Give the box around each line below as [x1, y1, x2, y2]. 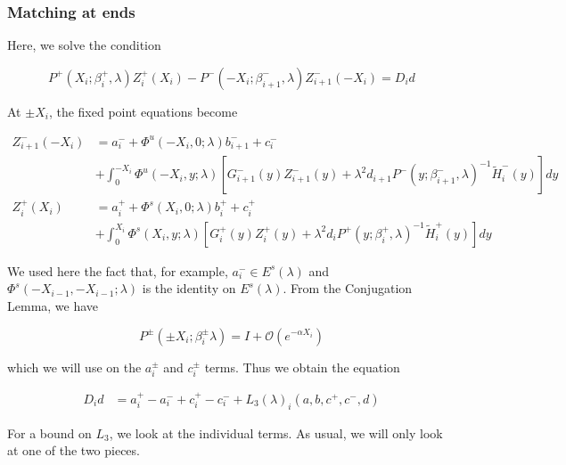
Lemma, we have [7, 296, 99, 314]
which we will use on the [7, 357, 142, 376]
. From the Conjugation [283, 279, 413, 298]
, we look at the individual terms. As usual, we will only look [109, 423, 443, 442]
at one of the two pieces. [7, 441, 140, 460]
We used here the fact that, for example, [7, 261, 228, 280]
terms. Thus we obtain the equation [204, 357, 400, 376]
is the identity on [142, 279, 236, 298]
